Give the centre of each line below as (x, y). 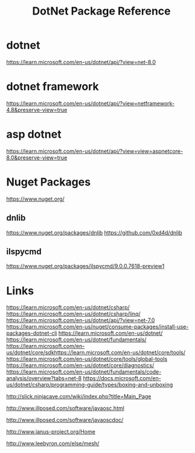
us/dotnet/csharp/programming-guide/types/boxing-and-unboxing (90, 385)
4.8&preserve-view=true (37, 110)
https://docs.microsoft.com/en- (122, 378)
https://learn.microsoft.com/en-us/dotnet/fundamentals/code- (84, 372)
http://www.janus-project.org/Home (51, 432)
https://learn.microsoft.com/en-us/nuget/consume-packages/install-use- (97, 327)
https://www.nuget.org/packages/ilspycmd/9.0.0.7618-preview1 (85, 266)
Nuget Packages (49, 182)
